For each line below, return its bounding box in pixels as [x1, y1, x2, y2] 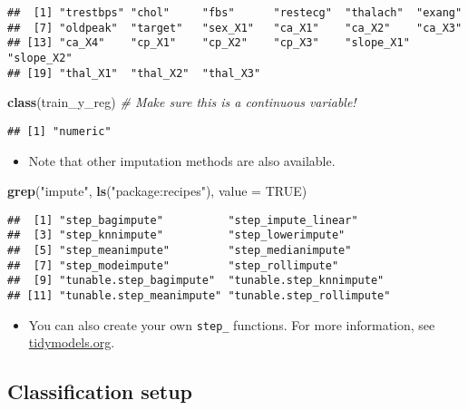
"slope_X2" [7, 51, 73, 64]
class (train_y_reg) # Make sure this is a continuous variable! [7, 93, 356, 112]
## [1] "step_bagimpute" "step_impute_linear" [7, 213, 358, 227]
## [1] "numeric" [7, 124, 112, 138]
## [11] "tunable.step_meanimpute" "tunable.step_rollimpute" [7, 289, 391, 302]
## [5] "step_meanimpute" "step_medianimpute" [7, 244, 352, 258]
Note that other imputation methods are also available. [28, 151, 336, 170]
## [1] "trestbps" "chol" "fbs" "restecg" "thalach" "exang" [7, 6, 463, 19]
